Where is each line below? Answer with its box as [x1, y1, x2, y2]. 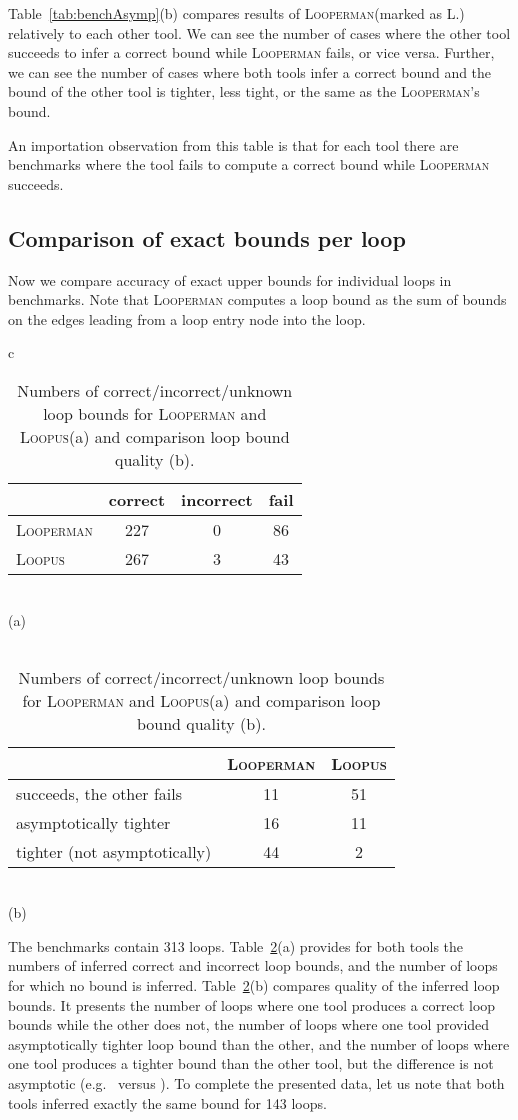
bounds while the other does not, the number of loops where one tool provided [8, 1014, 490, 1035]
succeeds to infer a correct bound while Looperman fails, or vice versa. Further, [8, 42, 495, 63]
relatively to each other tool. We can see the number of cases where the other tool [8, 22, 511, 43]
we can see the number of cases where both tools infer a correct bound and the [8, 61, 492, 82]
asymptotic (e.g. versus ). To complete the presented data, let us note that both [8, 1073, 505, 1094]
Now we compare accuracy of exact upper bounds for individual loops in [8, 269, 452, 290]
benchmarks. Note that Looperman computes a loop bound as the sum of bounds [8, 289, 507, 310]
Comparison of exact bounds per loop [8, 222, 406, 253]
